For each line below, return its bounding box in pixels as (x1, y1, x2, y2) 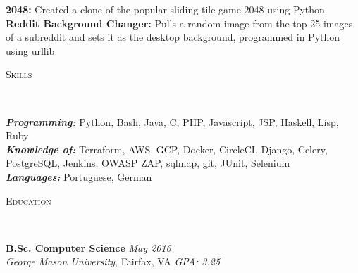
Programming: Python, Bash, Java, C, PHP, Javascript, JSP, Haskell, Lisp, (6, 114, 339, 129)
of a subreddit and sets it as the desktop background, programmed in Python (6, 30, 340, 44)
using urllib (6, 43, 55, 58)
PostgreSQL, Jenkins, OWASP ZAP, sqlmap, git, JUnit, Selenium (6, 155, 290, 170)
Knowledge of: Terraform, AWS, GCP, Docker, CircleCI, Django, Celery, (6, 141, 328, 156)
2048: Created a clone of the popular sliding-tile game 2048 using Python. (6, 2, 328, 16)
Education (6, 193, 51, 208)
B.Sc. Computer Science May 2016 (6, 240, 171, 255)
